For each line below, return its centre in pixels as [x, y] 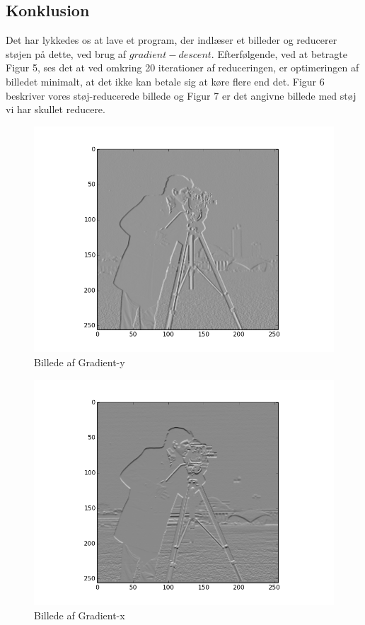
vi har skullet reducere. [56, 109]
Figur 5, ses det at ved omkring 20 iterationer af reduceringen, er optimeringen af [182, 68]
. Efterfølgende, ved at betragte [279, 53]
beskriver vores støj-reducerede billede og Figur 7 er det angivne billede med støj [181, 95]
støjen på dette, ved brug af [66, 53]
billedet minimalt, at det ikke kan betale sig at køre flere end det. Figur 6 [165, 81]
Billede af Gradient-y [80, 362]
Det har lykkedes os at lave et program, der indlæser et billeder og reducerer [172, 40]
